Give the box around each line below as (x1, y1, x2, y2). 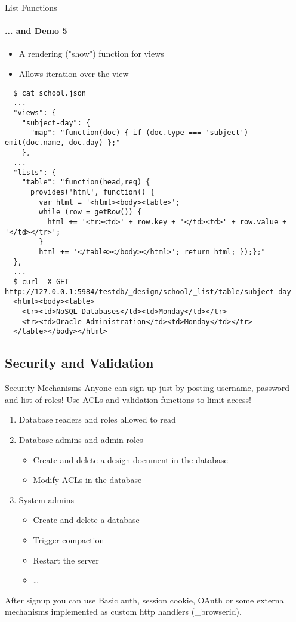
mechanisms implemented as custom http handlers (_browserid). (5, 605, 242, 618)
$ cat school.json (13, 88, 87, 97)
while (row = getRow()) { (39, 208, 142, 217)
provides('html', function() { (30, 188, 155, 197)
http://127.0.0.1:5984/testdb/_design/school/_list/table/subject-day (5, 287, 291, 296)
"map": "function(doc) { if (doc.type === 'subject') (30, 128, 249, 137)
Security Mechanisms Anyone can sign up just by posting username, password (5, 381, 290, 394)
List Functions (5, 1, 57, 13)
